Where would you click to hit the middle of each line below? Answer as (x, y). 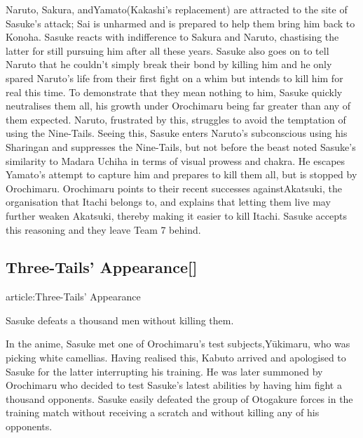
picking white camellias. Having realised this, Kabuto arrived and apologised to (176, 358)
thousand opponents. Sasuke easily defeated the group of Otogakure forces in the (179, 398)
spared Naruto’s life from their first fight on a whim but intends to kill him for (174, 78)
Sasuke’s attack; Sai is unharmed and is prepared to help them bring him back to (180, 23)
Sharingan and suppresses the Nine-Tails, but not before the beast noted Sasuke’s (181, 146)
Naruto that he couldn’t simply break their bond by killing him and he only (169, 64)
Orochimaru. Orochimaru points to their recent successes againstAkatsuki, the (174, 188)
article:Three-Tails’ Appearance (73, 297)
